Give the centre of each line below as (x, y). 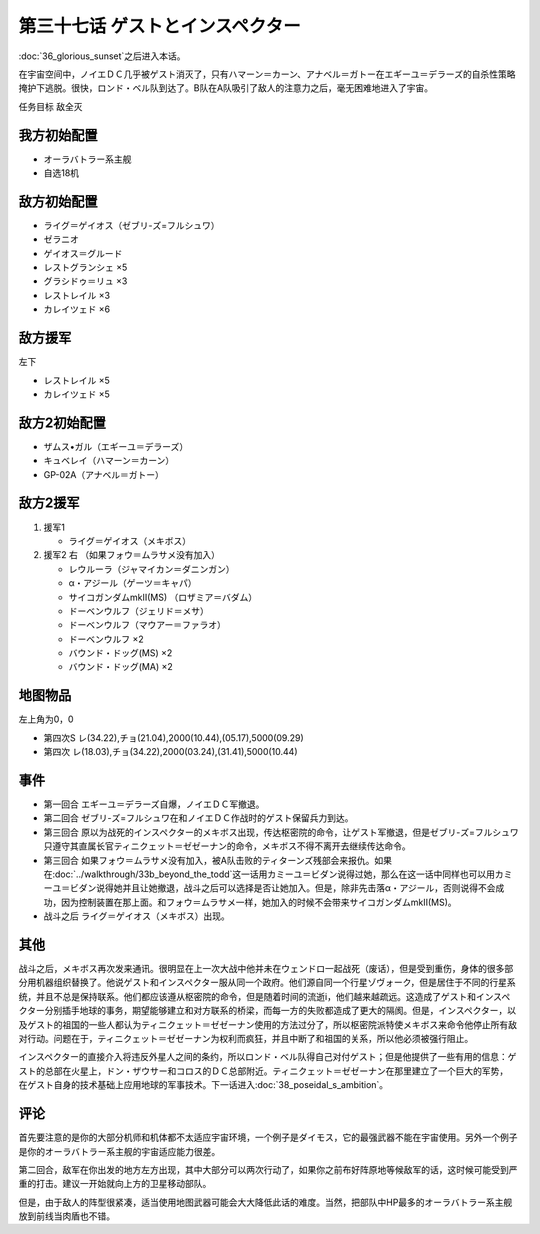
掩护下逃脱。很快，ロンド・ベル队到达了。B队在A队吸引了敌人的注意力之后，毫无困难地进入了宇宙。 (226, 88)
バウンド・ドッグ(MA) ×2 (121, 667)
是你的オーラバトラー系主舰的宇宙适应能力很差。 (119, 1151)
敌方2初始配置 (62, 422)
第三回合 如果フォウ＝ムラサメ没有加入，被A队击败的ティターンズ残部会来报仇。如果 (218, 860)
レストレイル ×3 (76, 295)
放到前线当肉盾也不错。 (66, 1216)
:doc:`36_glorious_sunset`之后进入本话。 (102, 56)
